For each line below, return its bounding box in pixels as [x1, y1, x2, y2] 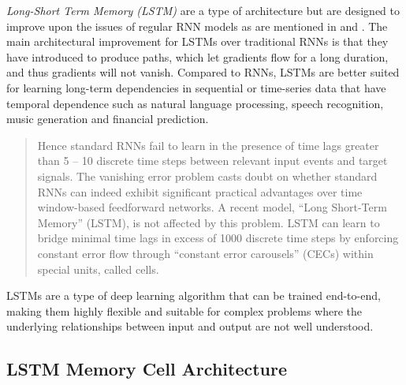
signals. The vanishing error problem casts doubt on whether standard [37, 167, 378, 184]
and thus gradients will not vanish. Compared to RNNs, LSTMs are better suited [6, 64, 400, 80]
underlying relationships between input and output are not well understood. [6, 318, 374, 335]
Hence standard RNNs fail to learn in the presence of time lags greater [37, 136, 379, 153]
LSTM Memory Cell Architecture [6, 357, 288, 381]
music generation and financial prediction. [6, 110, 209, 127]
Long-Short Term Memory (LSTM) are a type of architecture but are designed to [6, 2, 400, 18]
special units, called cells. [37, 260, 159, 277]
